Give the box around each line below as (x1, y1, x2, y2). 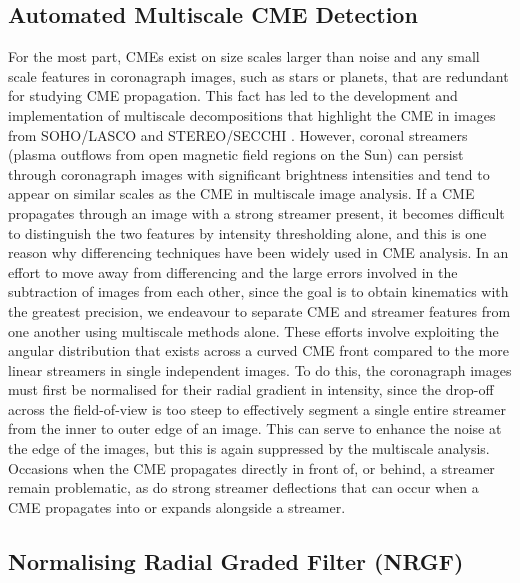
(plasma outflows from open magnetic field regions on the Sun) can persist (8, 144, 464, 165)
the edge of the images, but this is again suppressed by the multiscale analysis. (8, 438, 490, 459)
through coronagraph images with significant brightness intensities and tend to (8, 163, 490, 184)
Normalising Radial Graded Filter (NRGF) (8, 545, 464, 576)
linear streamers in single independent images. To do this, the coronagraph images (8, 359, 512, 380)
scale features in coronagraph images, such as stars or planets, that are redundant (8, 65, 509, 86)
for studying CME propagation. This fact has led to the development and (8, 85, 458, 106)
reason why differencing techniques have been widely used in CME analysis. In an (8, 242, 509, 263)
